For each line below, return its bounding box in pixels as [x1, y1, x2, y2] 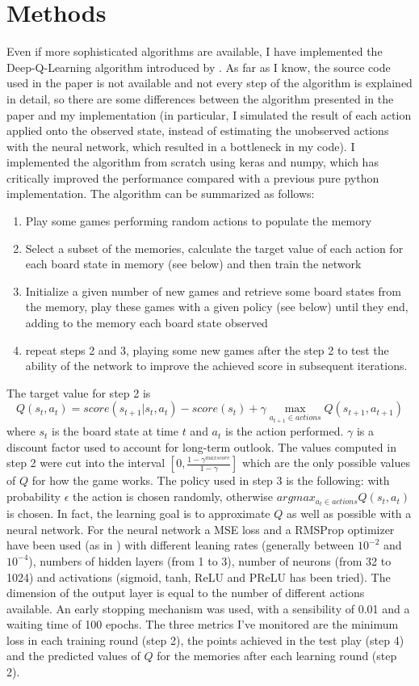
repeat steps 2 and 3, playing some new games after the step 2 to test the [25, 341, 389, 358]
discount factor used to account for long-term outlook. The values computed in [6, 438, 396, 455]
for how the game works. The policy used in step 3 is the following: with [31, 472, 390, 489]
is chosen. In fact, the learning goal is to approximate [6, 505, 270, 522]
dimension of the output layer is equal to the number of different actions [6, 584, 365, 601]
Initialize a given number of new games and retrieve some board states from [25, 282, 401, 299]
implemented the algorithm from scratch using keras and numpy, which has [6, 154, 379, 170]
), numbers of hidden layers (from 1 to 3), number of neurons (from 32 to [28, 552, 392, 569]
